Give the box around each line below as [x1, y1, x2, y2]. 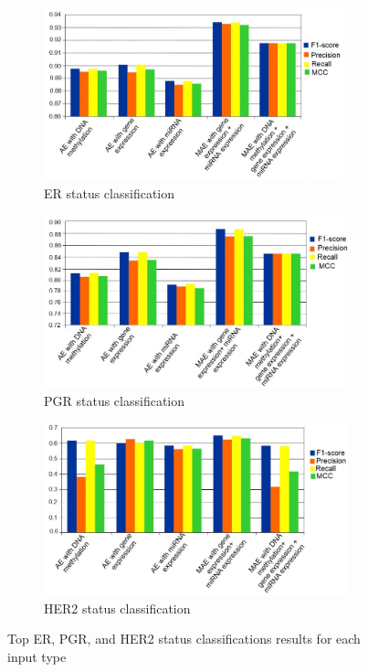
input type [7, 647, 67, 667]
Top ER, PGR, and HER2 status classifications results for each [7, 629, 361, 648]
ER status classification [44, 183, 175, 202]
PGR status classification [44, 390, 185, 410]
